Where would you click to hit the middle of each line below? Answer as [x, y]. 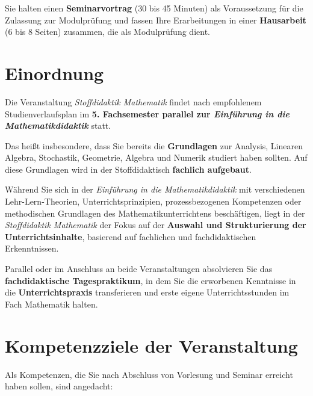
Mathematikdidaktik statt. [58, 125]
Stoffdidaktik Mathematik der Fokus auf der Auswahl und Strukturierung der [156, 225]
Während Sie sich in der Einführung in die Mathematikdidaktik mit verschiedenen [155, 189]
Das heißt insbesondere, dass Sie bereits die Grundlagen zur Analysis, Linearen [154, 145]
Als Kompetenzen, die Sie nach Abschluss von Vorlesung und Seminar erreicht [149, 374]
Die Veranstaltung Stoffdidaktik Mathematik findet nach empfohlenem [133, 101]
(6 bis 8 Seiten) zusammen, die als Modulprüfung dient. [107, 32]
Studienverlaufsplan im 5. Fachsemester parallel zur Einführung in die [147, 113]
